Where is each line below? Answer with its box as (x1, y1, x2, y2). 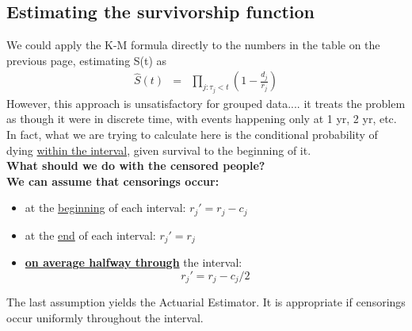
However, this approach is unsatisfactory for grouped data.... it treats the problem (6, 94, 406, 111)
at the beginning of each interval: (25, 199, 186, 216)
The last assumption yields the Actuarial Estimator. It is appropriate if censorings (6, 294, 406, 310)
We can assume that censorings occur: (6, 172, 219, 189)
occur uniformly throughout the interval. (6, 309, 204, 325)
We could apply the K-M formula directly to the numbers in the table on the (6, 37, 380, 53)
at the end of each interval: (25, 226, 156, 243)
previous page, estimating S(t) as (6, 52, 167, 68)
